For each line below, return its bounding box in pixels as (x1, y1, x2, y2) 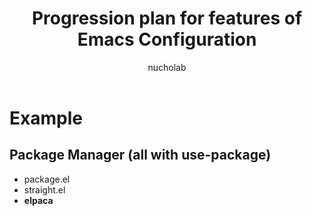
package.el (23, 173, 71, 185)
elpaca (23, 194, 54, 206)
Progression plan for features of (31, 7, 303, 30)
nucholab (147, 61, 187, 73)
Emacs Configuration (77, 28, 257, 51)
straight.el (23, 183, 66, 196)
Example (9, 107, 83, 129)
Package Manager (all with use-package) (9, 147, 272, 164)
